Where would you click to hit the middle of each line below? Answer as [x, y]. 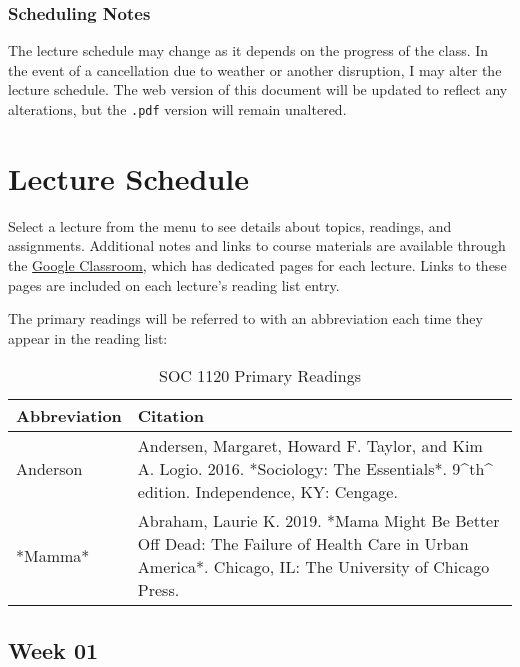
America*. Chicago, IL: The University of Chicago [313, 567]
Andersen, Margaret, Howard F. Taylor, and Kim [310, 446]
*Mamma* [53, 555]
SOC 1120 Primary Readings [260, 376]
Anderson [49, 469]
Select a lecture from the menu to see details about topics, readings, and [230, 225]
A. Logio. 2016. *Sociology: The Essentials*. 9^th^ [315, 469]
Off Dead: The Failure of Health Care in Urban [303, 544]
